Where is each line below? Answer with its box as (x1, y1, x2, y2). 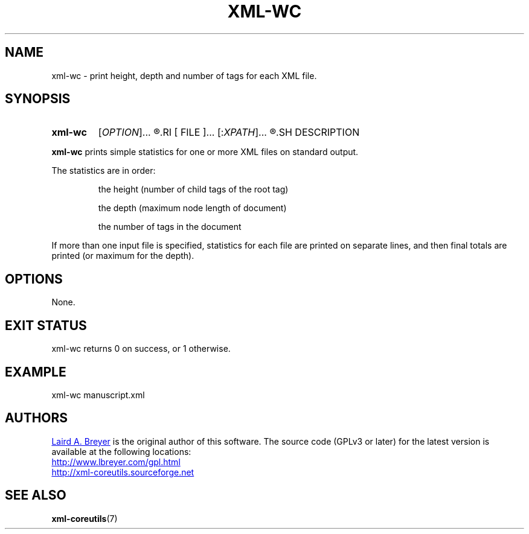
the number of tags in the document (98, 221, 242, 232)
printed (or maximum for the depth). (51, 250, 194, 261)
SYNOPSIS (5, 91, 71, 107)
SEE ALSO (5, 488, 66, 503)
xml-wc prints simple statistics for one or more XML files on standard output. (51, 147, 359, 157)
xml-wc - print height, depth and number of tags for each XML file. (51, 70, 317, 81)
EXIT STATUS (5, 317, 87, 333)
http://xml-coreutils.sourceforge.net (51, 466, 194, 477)
